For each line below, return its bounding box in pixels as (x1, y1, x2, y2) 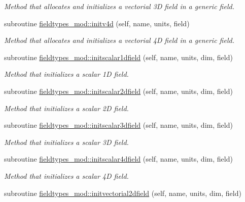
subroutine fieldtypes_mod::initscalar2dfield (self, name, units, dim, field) (4, 85, 233, 96)
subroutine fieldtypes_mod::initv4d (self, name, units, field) (4, 18, 190, 28)
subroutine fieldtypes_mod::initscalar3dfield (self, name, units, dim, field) (4, 120, 233, 130)
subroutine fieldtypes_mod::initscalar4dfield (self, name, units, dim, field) (4, 154, 233, 164)
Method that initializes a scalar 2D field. (4, 103, 129, 113)
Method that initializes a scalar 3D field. (4, 136, 129, 147)
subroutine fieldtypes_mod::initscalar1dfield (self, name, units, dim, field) (4, 52, 233, 62)
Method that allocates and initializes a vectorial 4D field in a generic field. (4, 35, 234, 45)
